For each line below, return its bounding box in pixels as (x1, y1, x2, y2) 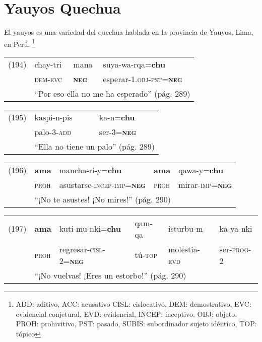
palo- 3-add (34, 125, 72, 138)
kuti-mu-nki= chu (59, 223, 121, 235)
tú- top (135, 249, 158, 261)
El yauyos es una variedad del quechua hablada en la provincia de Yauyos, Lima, (4, 27, 253, 37)
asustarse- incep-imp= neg (59, 178, 146, 190)
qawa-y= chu (178, 164, 224, 176)
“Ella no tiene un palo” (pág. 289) (34, 140, 155, 152)
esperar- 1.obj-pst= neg (103, 73, 183, 85)
